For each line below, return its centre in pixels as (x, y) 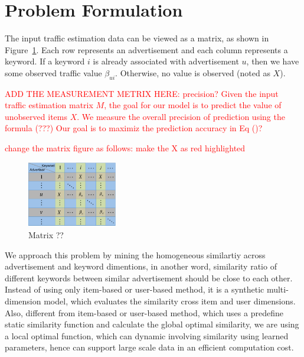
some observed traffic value (53, 72)
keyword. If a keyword (45, 61)
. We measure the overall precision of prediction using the (181, 116)
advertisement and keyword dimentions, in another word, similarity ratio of (141, 266)
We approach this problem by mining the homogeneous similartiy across (135, 254)
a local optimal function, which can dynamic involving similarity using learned (147, 335)
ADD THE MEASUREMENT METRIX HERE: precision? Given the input (142, 93)
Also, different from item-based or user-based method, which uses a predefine (144, 312)
